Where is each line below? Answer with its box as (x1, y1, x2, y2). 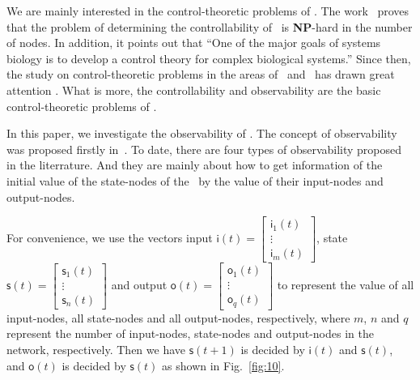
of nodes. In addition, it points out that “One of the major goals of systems (6, 34, 381, 51)
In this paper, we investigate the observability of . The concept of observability (6, 125, 397, 142)
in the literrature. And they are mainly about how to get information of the (6, 156, 383, 173)
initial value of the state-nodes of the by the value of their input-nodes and (6, 172, 384, 189)
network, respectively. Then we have (6, 340, 186, 357)
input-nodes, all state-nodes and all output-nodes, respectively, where (6, 309, 350, 326)
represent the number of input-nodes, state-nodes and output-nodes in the (6, 325, 374, 342)
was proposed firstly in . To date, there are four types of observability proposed (6, 140, 402, 157)
